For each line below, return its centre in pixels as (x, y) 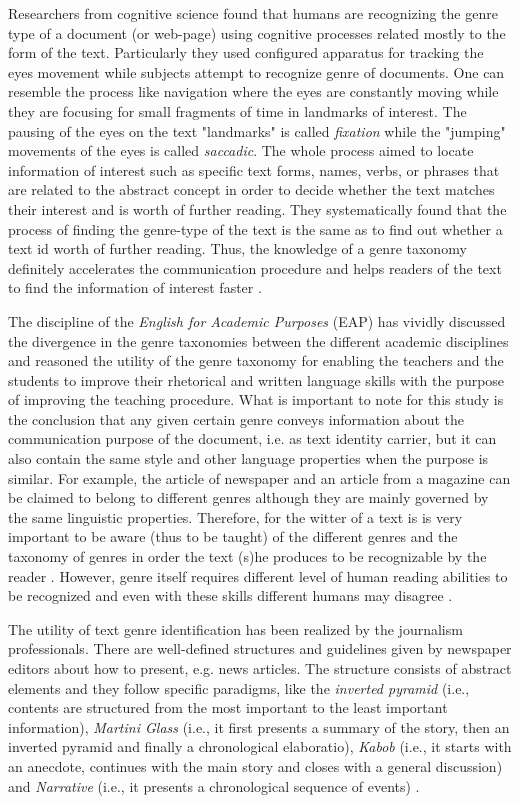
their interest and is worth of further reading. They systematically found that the (257, 208)
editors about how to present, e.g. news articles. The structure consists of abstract (260, 668)
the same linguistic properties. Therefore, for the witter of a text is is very (235, 516)
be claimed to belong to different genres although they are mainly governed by (248, 497)
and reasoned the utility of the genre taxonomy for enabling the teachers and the (256, 360)
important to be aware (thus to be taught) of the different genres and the (233, 536)
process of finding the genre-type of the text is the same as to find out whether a (255, 228)
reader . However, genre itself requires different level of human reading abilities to (258, 575)
